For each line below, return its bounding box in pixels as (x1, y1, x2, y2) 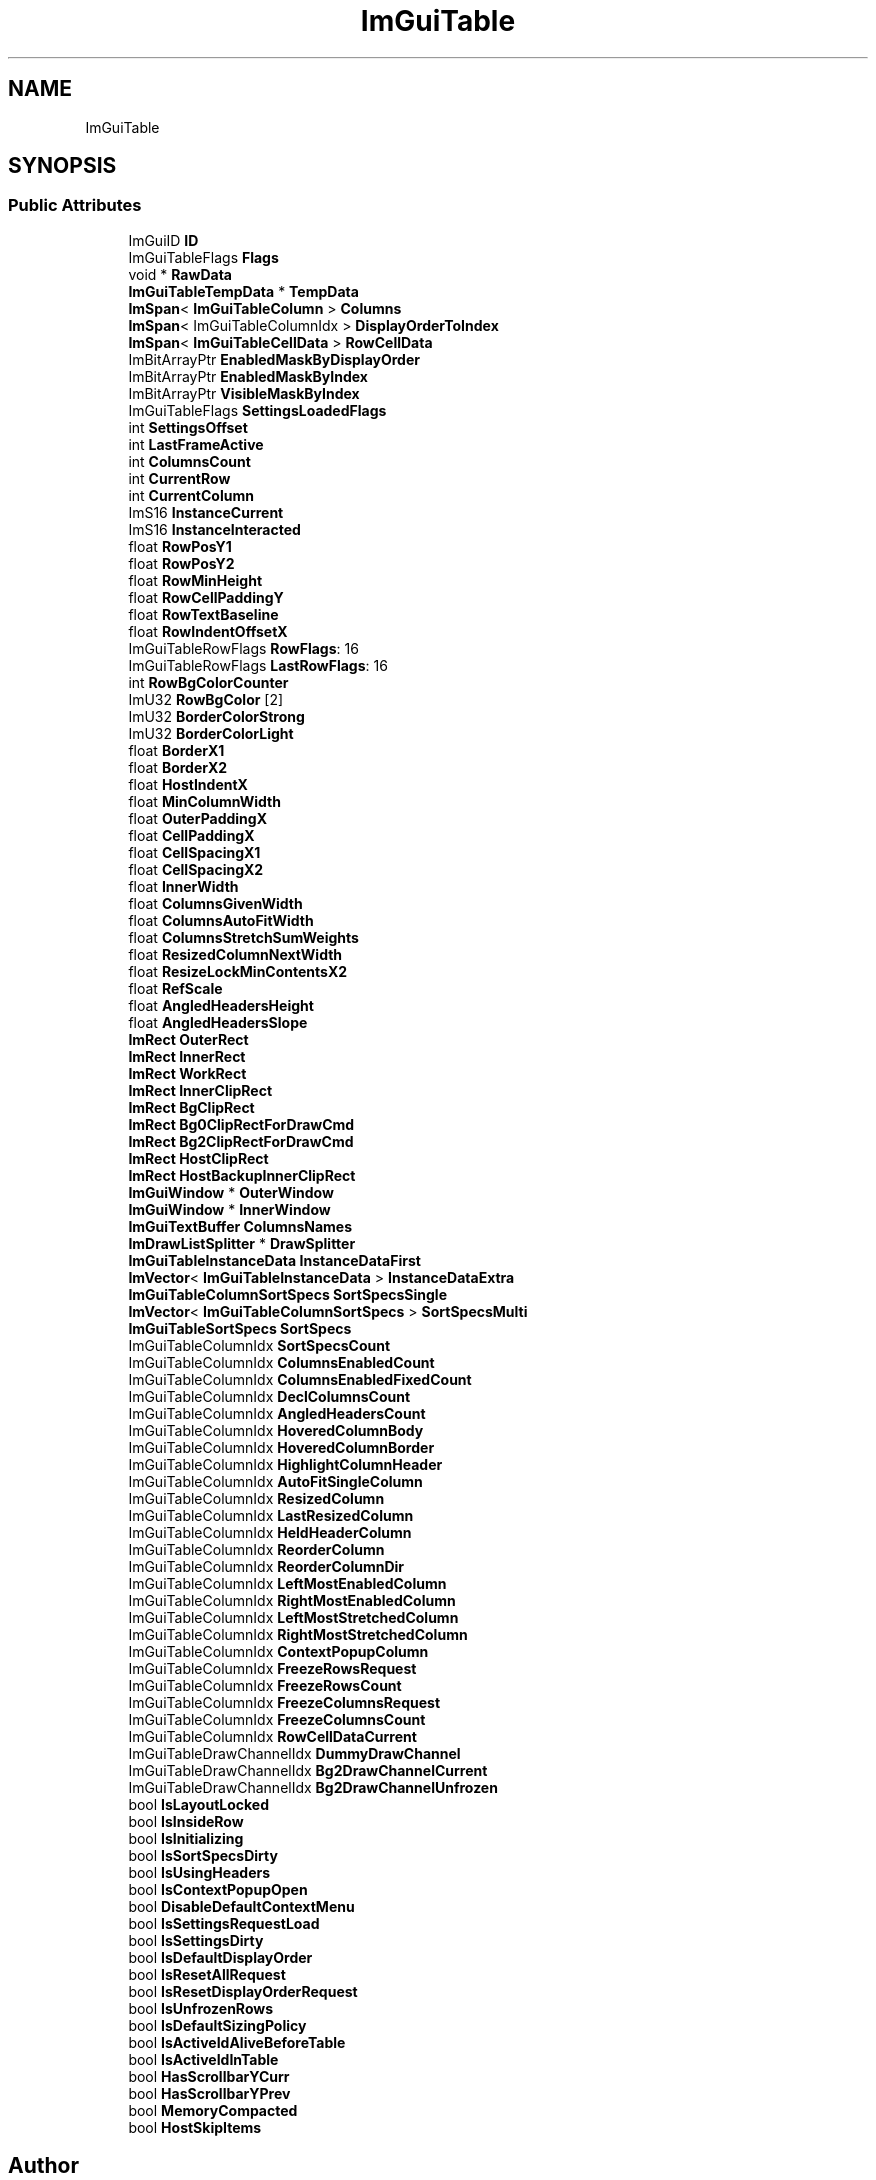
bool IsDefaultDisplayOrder (128, 1948, 313, 1966)
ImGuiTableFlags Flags (128, 248, 279, 266)
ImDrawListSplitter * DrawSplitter (128, 1234, 356, 1252)
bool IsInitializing (128, 1829, 244, 1847)
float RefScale (128, 979, 223, 997)
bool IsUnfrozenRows (128, 1999, 274, 2017)
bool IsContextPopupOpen (128, 1880, 308, 1898)
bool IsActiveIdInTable (128, 2050, 279, 2068)
